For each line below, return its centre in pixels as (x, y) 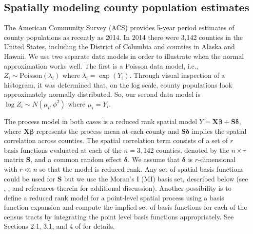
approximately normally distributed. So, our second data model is (102, 94)
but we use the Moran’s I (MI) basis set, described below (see (156, 178)
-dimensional (217, 159)
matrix (14, 159)
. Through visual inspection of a (177, 75)
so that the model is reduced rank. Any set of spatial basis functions (142, 169)
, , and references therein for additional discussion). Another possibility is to (118, 188)
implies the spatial (219, 131)
